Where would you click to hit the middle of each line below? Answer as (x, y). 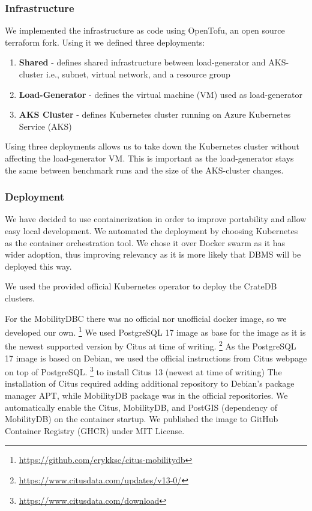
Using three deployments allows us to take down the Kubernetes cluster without (152, 146)
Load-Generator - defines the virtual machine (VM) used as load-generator (160, 94)
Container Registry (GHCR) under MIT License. (95, 430)
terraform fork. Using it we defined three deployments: (105, 42)
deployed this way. (38, 266)
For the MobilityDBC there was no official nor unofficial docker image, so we (146, 318)
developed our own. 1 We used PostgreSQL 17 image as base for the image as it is (155, 331)
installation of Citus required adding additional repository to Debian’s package (150, 383)
